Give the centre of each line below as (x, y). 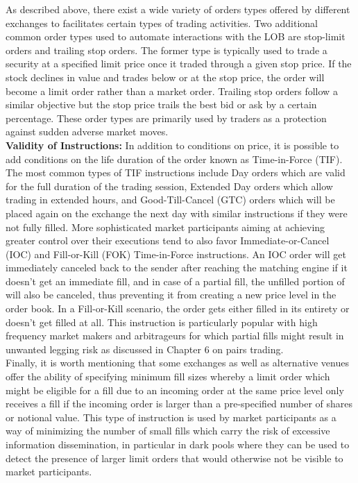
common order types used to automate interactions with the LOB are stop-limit (176, 36)
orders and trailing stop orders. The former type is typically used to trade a (167, 50)
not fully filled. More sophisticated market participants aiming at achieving (165, 227)
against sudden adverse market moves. (87, 132)
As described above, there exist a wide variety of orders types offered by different (178, 9)
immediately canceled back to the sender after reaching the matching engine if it (177, 268)
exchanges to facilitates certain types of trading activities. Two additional (162, 23)
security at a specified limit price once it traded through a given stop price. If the (179, 63)
